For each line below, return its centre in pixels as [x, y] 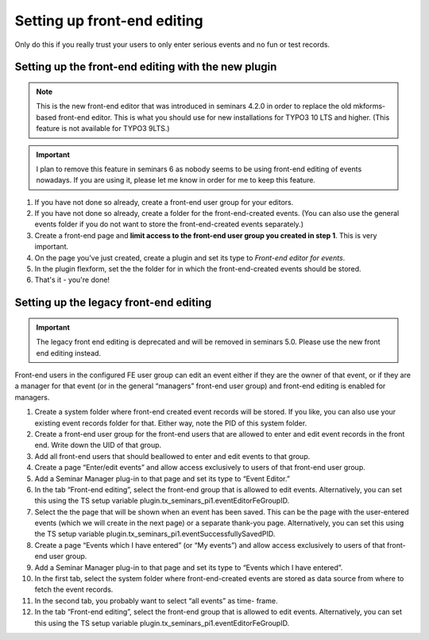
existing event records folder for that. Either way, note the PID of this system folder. [171, 423]
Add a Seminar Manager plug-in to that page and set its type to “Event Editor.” [162, 478]
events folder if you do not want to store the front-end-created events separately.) [169, 224]
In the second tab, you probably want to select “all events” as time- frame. [156, 600]
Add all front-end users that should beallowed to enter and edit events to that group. [172, 456]
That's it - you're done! [72, 280]
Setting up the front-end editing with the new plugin [146, 67]
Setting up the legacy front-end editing [113, 303]
